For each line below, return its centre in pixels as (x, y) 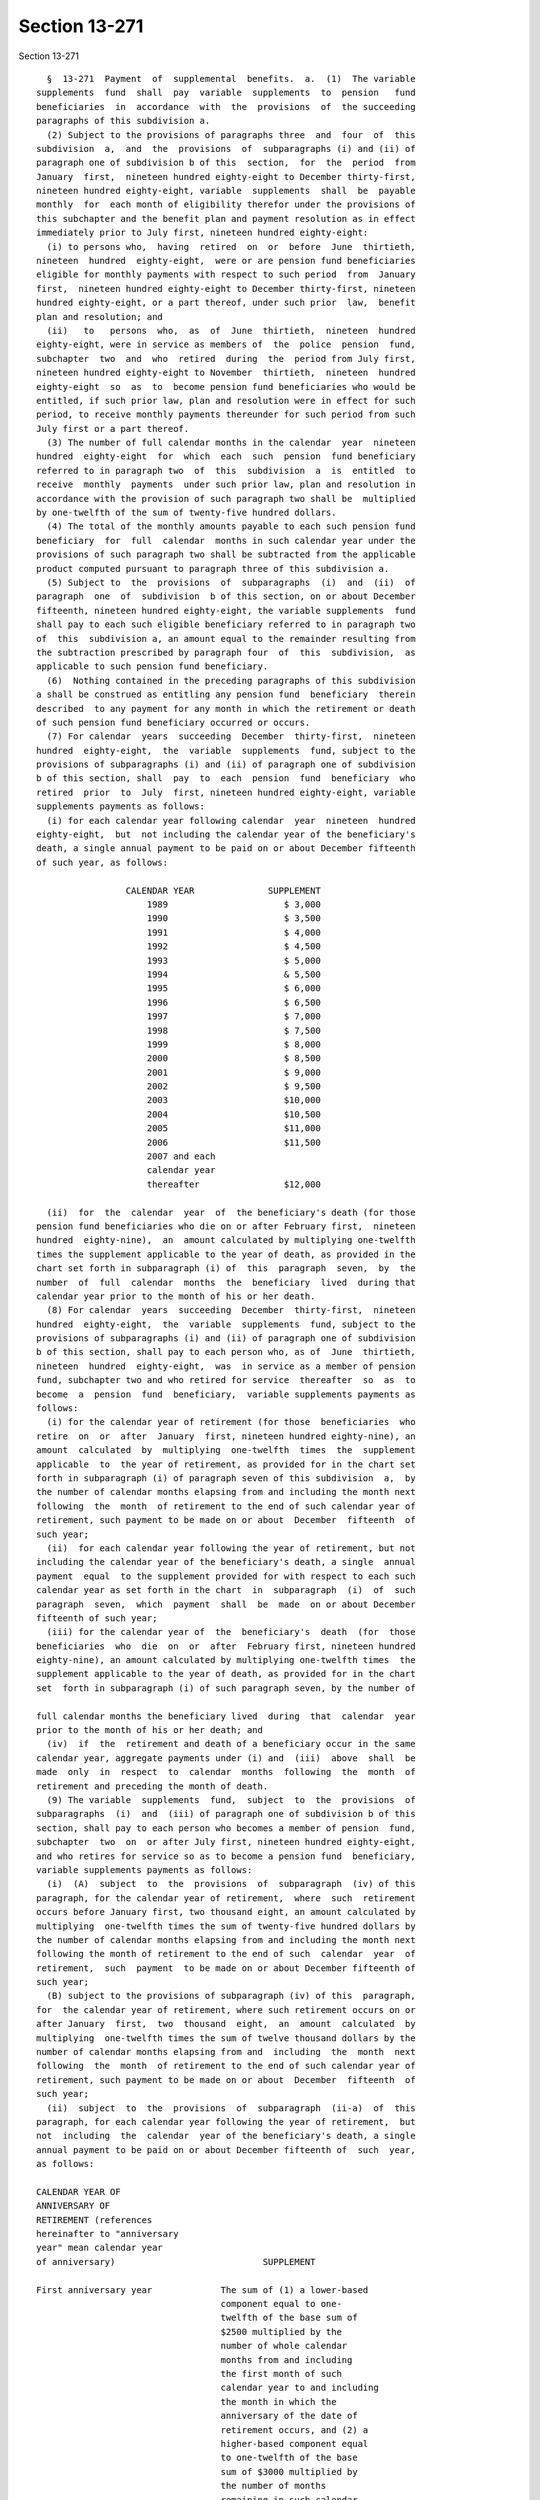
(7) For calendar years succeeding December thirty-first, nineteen (231, 736)
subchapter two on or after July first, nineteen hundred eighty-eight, (226, 1842)
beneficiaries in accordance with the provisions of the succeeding (226, 106)
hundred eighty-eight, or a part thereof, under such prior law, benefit (226, 303)
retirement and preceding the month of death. (152, 1786)
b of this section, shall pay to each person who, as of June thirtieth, (226, 1352)
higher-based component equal (294, 2443)
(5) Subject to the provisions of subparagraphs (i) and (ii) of (231, 582)
